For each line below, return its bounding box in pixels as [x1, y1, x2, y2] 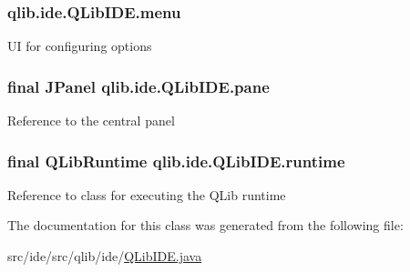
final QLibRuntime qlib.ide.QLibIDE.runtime [7, 149, 345, 172]
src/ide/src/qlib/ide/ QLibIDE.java [7, 247, 202, 266]
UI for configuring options [7, 36, 152, 55]
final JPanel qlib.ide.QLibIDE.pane [7, 75, 270, 97]
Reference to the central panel [7, 111, 175, 130]
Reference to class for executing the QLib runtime [7, 185, 286, 204]
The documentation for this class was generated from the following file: [7, 216, 404, 235]
